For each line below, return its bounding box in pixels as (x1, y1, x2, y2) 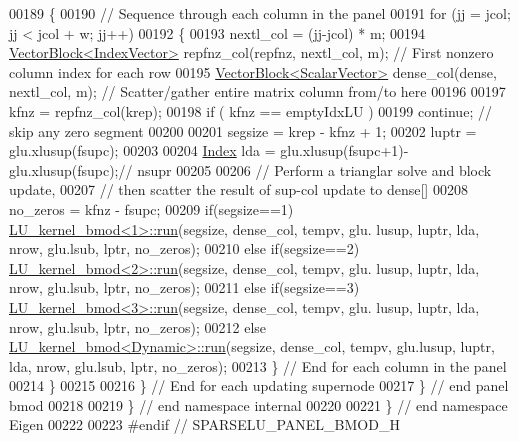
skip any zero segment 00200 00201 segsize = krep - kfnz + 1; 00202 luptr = (9, 120, 477, 141)
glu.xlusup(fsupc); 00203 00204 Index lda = (9, 140, 276, 161)
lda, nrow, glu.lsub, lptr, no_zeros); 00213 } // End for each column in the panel (9, 355, 507, 376)
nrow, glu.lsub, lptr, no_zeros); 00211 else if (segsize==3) (9, 277, 360, 298)
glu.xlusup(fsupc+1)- (280, 140, 409, 161)
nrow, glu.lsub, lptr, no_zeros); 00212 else (9, 316, 267, 337)
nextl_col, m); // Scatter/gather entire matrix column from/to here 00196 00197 (9, 81, 506, 102)
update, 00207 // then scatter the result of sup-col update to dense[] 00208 (9, 179, 468, 200)
